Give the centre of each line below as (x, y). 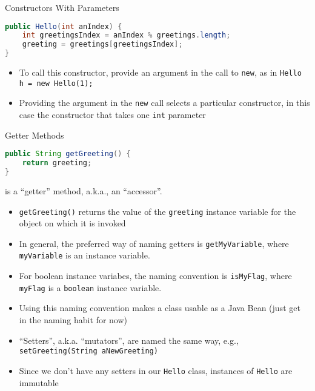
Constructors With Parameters (62, 7)
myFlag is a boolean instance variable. (90, 287)
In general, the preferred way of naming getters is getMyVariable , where (154, 243)
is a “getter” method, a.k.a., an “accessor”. (84, 190)
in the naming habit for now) (73, 320)
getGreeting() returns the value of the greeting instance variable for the (157, 211)
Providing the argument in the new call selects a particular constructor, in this (164, 103)
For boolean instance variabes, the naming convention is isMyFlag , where (155, 276)
